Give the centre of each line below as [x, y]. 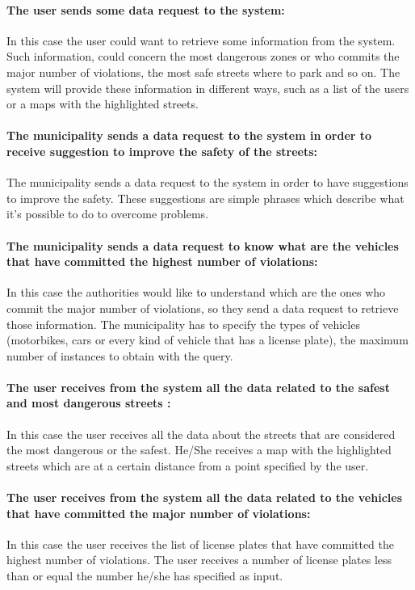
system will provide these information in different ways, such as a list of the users [208, 88]
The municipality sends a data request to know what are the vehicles [203, 245]
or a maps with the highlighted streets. [103, 104]
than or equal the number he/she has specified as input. [145, 576]
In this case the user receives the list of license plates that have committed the [201, 544]
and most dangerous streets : [89, 403]
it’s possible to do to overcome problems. [108, 214]
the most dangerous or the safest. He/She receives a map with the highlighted [199, 450]
